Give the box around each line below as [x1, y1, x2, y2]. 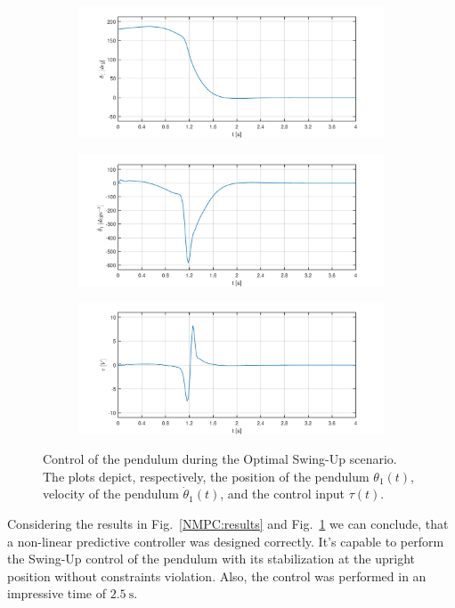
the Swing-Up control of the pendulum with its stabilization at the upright [7, 549, 416, 568]
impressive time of [7, 584, 107, 603]
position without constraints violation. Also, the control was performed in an [7, 566, 427, 585]
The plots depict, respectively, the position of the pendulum [43, 466, 370, 485]
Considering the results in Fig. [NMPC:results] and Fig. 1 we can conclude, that [7, 514, 449, 532]
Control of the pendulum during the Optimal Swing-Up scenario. [43, 450, 397, 468]
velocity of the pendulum [43, 484, 179, 503]
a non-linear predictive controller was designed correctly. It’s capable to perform [7, 531, 444, 550]
